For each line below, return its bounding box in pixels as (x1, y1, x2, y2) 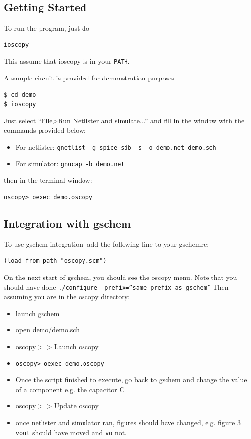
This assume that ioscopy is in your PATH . (4, 56, 130, 66)
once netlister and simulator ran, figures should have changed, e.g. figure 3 (15, 417, 241, 427)
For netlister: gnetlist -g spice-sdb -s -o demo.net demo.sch (15, 142, 216, 152)
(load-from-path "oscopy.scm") (4, 257, 107, 265)
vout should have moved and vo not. (15, 427, 127, 437)
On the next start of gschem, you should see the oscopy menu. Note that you (4, 272, 237, 282)
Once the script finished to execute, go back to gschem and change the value (15, 374, 247, 385)
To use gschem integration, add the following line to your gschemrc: (4, 239, 209, 249)
